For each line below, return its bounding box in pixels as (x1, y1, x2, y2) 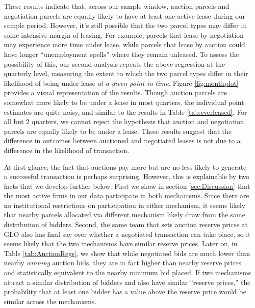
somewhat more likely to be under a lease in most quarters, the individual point (4, 97, 244, 107)
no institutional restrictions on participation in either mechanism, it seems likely (4, 200, 246, 210)
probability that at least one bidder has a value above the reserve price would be (4, 286, 246, 297)
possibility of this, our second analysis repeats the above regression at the (4, 58, 225, 69)
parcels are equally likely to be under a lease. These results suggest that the (4, 126, 232, 136)
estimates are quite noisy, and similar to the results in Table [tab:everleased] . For (4, 106, 247, 117)
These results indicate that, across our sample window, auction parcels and (4, 1, 229, 11)
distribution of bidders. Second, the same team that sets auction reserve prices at (4, 219, 248, 230)
